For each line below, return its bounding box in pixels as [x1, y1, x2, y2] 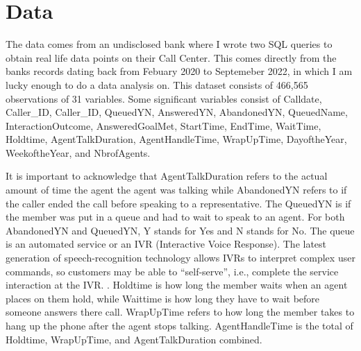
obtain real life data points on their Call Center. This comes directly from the [6, 50, 337, 65]
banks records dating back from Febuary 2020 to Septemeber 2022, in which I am [6, 64, 353, 78]
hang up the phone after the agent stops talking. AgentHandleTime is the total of [6, 318, 353, 332]
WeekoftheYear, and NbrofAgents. [6, 145, 151, 160]
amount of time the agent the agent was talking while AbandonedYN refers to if [6, 182, 347, 197]
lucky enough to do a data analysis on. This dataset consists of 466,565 [6, 77, 308, 92]
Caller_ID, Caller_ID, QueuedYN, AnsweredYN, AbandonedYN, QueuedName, [6, 105, 348, 119]
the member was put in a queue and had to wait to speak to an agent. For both [6, 209, 345, 224]
